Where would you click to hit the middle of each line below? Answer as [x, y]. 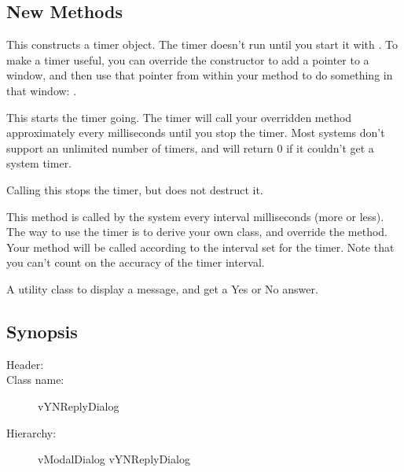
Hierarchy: [31, 432]
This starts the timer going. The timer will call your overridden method [179, 117]
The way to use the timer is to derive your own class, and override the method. [197, 232]
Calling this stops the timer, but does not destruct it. [135, 189]
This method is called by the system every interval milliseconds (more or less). [195, 216]
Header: [25, 364]
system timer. [39, 163]
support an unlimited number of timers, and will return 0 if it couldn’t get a [190, 147]
